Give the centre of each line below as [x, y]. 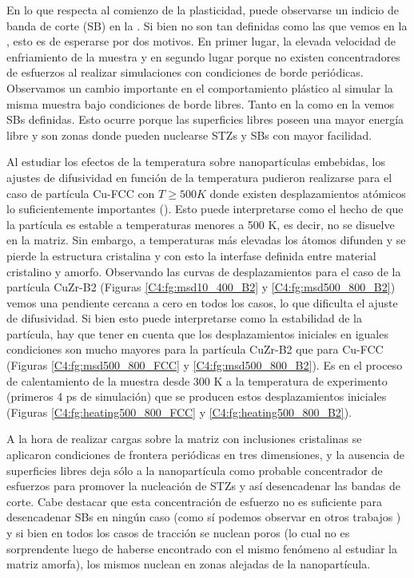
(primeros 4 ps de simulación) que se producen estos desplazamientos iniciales [197, 396]
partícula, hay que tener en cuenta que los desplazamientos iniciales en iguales [197, 333]
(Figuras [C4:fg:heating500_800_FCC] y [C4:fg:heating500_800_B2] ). [179, 412]
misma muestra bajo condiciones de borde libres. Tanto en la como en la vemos [201, 103]
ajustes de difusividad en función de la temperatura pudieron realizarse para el [199, 177]
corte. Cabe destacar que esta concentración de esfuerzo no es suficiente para [194, 501]
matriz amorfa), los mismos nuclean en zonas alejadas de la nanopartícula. [189, 564]
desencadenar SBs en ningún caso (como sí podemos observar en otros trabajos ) [204, 517]
